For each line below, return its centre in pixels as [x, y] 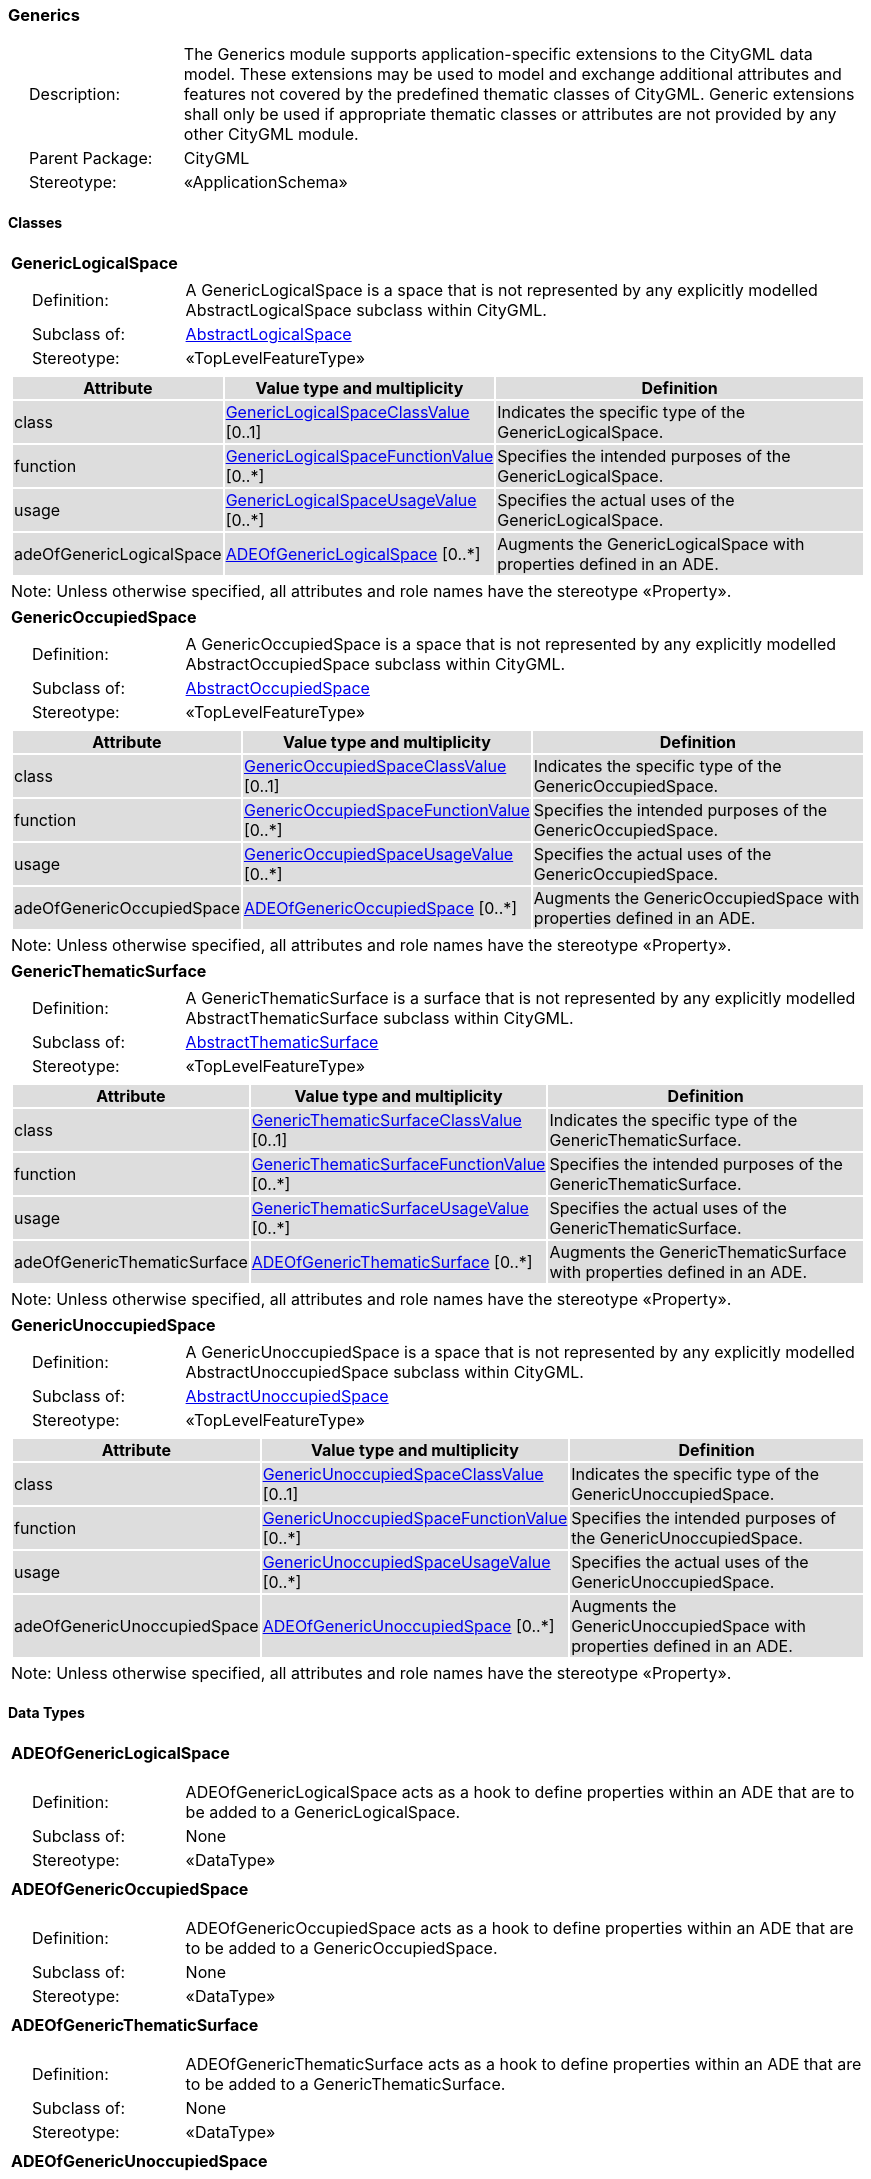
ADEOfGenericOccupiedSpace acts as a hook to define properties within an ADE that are [519, 1927]
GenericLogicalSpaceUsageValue [351, 499]
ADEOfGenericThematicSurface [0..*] [392, 1261]
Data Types [46, 1713]
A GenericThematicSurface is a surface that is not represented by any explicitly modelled [520, 997]
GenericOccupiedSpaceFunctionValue [386, 809]
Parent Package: [91, 158]
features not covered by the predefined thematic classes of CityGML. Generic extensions [519, 94]
